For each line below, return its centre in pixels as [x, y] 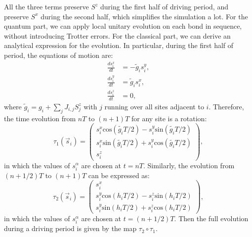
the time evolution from [40, 118]
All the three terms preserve [46, 6]
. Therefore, [226, 106]
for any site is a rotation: [169, 118]
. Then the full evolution [211, 218]
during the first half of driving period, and [164, 6]
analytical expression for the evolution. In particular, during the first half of [119, 45]
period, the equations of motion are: [59, 55]
